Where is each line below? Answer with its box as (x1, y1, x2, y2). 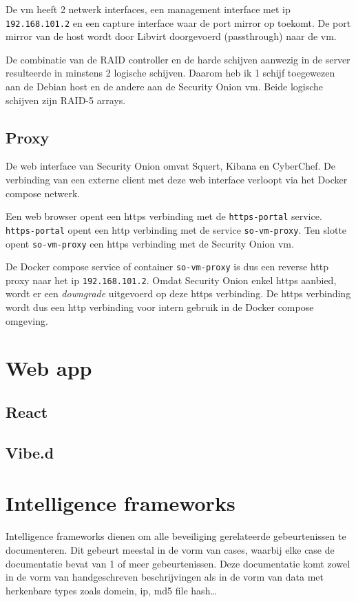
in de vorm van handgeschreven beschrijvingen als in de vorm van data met (6, 570, 324, 584)
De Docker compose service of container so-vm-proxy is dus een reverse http (6, 259, 328, 274)
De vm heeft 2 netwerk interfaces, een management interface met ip (6, 2, 291, 16)
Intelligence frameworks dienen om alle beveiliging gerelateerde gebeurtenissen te (6, 529, 346, 543)
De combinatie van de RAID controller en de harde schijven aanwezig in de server (6, 52, 350, 66)
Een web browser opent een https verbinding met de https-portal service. (6, 209, 322, 223)
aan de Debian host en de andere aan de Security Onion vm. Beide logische (6, 79, 324, 94)
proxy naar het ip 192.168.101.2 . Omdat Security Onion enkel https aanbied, (6, 272, 337, 287)
